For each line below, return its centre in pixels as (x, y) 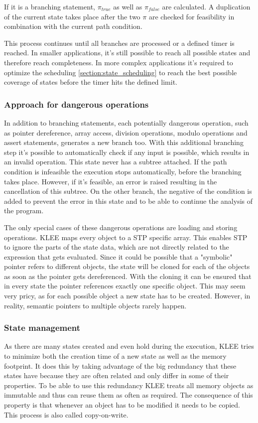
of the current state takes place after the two (72, 16)
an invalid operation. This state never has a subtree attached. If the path (116, 162)
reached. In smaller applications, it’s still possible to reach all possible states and (127, 53)
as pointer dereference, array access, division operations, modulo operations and (126, 132)
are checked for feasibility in (192, 16)
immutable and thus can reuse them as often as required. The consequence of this (129, 395)
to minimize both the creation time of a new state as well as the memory (115, 356)
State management (42, 328)
